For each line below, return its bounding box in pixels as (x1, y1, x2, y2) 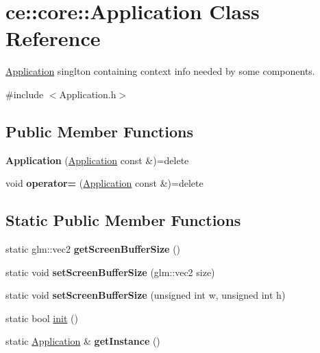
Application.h (59, 87, 116, 101)
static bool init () (5, 310, 78, 325)
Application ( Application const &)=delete (5, 152, 189, 167)
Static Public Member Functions (5, 209, 241, 231)
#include (5, 87, 44, 101)
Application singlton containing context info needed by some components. (5, 64, 315, 78)
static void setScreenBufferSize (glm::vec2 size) (5, 264, 215, 279)
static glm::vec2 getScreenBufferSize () (5, 242, 181, 256)
